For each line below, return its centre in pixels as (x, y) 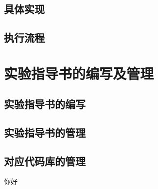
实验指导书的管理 (45, 133)
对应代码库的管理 (45, 161)
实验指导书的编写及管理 (79, 73)
